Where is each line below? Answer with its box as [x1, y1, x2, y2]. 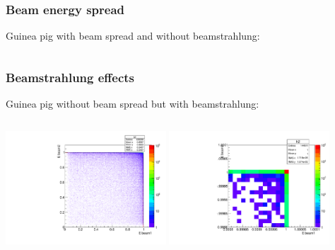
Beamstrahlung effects [6, 68, 135, 86]
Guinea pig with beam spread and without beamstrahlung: [6, 28, 260, 43]
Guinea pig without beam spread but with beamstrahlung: [6, 96, 259, 111]
